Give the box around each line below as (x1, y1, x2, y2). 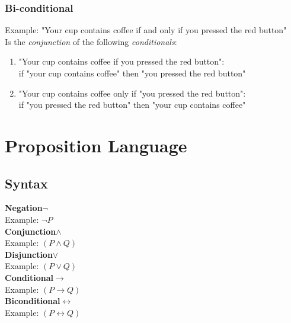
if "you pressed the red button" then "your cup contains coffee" (18, 98, 246, 111)
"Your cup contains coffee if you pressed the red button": (18, 55, 225, 68)
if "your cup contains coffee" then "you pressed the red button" (18, 67, 246, 79)
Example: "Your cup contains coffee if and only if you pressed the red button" (5, 24, 287, 36)
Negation (5, 202, 43, 214)
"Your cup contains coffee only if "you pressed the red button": (18, 87, 246, 99)
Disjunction (5, 248, 53, 260)
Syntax (5, 174, 48, 192)
